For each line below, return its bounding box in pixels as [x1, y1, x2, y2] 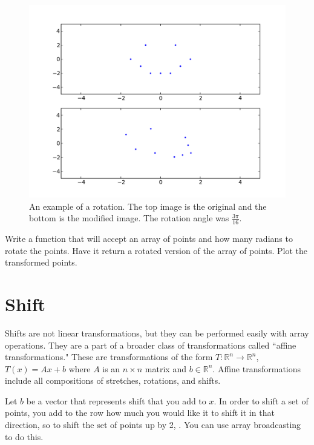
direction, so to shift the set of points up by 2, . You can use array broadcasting [5, 418, 301, 431]
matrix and [145, 362, 186, 375]
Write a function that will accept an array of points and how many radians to [5, 232, 293, 245]
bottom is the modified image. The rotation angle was [29, 212, 229, 224]
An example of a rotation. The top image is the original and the [29, 199, 267, 212]
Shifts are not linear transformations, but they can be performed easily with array [5, 326, 309, 339]
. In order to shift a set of [214, 394, 309, 407]
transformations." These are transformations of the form [5, 350, 213, 363]
